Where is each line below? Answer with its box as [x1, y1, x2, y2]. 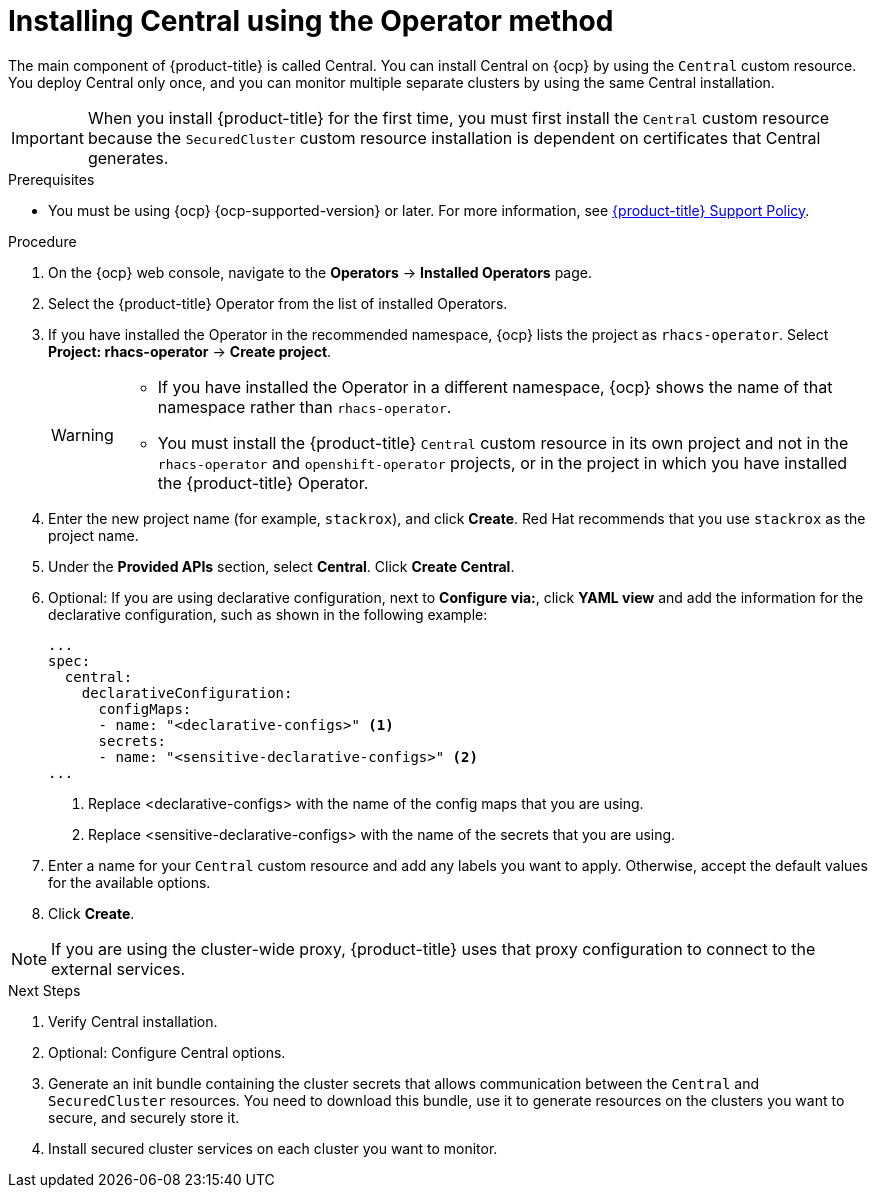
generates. [87, 147, 169, 168]
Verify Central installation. [48, 1012, 218, 1030]
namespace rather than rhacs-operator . [157, 396, 452, 417]
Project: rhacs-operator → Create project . [48, 342, 332, 360]
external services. [51, 958, 186, 979]
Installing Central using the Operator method [8, 4, 614, 38]
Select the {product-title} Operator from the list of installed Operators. [48, 294, 508, 312]
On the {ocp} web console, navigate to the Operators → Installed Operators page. [48, 263, 592, 281]
